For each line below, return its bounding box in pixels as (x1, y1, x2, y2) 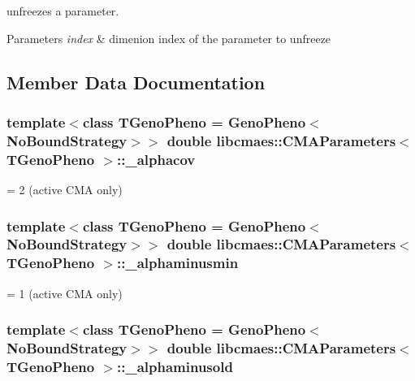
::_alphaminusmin (117, 253, 239, 273)
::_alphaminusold (117, 357, 233, 377)
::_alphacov (117, 149, 196, 169)
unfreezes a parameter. (6, 2, 119, 19)
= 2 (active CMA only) (6, 181, 123, 198)
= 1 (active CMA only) (6, 284, 123, 301)
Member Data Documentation (6, 69, 266, 94)
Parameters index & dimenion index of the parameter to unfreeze (6, 29, 331, 46)
